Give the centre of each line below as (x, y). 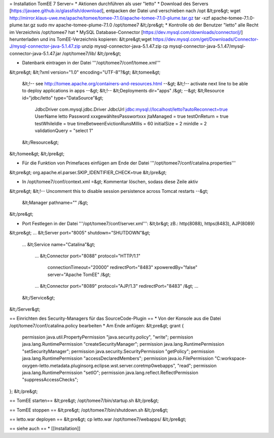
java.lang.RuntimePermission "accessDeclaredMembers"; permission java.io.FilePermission (118, 358)
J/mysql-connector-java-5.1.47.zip (45, 46)
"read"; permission (197, 365)
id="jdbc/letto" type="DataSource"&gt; (63, 98)
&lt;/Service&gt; (39, 297)
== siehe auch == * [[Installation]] (45, 428)
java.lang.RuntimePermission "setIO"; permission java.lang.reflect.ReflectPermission (110, 373)
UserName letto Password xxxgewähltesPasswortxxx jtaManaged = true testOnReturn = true (132, 116)
